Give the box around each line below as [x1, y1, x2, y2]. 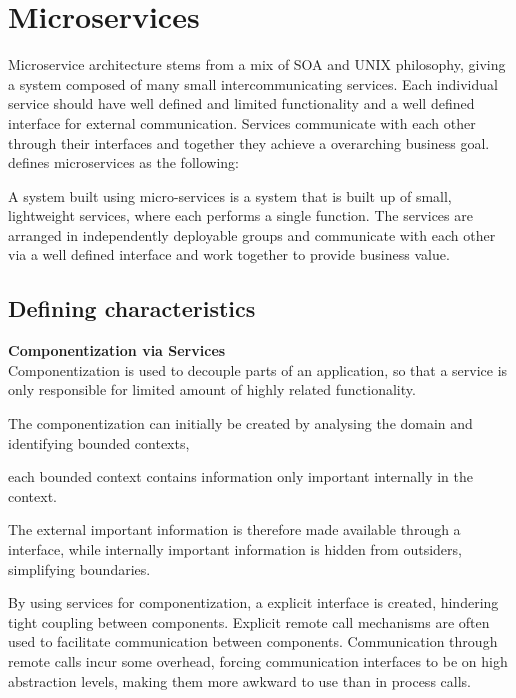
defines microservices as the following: [8, 152, 239, 173]
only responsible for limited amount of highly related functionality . [8, 379, 416, 400]
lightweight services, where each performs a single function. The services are [8, 205, 473, 226]
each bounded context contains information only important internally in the [8, 466, 473, 487]
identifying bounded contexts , [8, 432, 190, 453]
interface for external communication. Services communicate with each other [8, 112, 476, 133]
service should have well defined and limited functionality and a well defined [8, 93, 475, 114]
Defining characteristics [8, 293, 256, 324]
